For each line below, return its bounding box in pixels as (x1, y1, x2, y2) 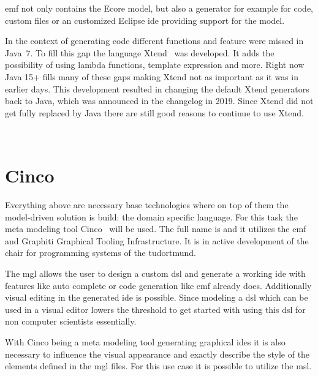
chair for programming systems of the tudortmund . (5, 246, 196, 259)
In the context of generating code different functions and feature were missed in (5, 34, 304, 47)
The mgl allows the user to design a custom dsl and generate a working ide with (5, 267, 306, 280)
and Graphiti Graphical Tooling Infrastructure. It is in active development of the (5, 234, 309, 247)
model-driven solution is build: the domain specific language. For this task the (5, 210, 298, 223)
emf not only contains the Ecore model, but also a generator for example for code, (5, 2, 313, 14)
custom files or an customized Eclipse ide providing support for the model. (5, 13, 285, 26)
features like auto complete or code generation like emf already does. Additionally (5, 279, 312, 291)
